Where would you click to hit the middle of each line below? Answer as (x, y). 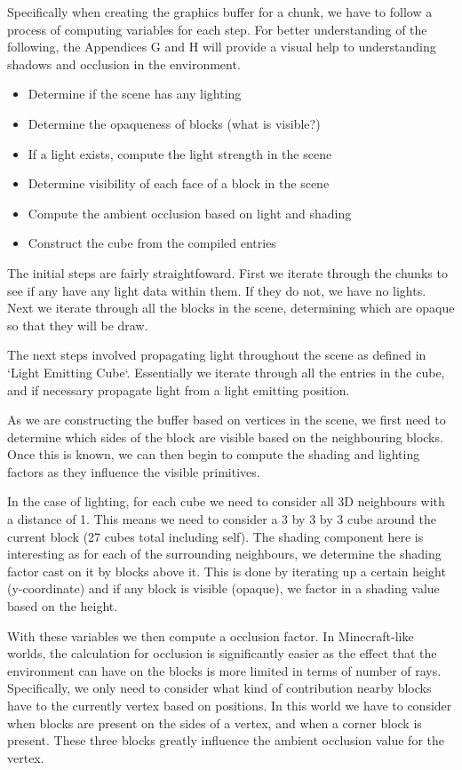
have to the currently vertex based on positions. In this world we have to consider (230, 705)
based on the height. (63, 606)
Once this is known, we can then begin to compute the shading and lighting (214, 454)
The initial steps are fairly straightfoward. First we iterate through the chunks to (227, 272)
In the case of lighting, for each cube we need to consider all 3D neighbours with (226, 501)
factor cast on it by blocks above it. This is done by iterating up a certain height (227, 571)
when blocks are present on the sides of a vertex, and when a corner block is (215, 722)
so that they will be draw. (78, 325)
